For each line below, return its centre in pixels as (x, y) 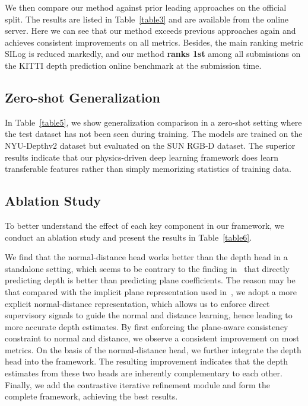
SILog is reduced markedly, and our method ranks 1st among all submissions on (153, 54)
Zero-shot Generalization (83, 97)
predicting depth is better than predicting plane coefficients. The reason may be (150, 280)
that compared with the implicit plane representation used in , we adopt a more (151, 291)
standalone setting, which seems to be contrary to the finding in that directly (147, 268)
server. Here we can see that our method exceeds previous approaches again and (150, 31)
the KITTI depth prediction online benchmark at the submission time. (133, 65)
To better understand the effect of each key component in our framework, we (145, 225)
